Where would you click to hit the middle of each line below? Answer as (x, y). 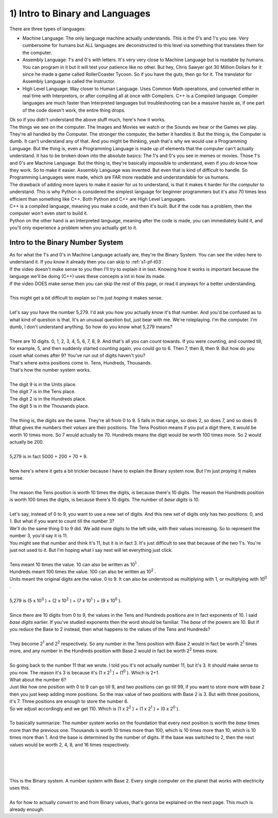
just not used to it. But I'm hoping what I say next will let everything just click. (91, 550)
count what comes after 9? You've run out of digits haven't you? (77, 356)
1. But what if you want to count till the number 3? (62, 521)
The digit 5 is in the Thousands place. (49, 406)
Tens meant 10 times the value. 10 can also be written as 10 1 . (74, 564)
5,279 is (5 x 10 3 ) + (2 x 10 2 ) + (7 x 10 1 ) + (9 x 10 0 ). (66, 600)
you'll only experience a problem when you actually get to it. (73, 228)
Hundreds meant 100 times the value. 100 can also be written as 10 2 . (83, 571)
